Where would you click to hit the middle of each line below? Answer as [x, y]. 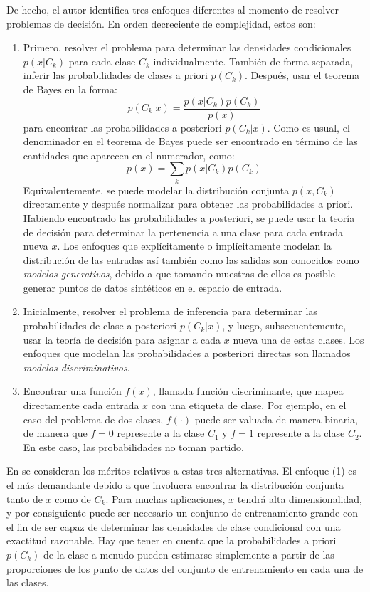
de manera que [55, 433]
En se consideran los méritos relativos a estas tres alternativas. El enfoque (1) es [182, 471]
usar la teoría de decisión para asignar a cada [122, 339]
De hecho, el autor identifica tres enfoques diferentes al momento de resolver [173, 9]
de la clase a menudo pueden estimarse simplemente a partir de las [189, 554]
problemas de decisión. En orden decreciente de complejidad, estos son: [161, 23]
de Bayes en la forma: [70, 89]
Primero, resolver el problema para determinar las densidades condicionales [187, 47]
